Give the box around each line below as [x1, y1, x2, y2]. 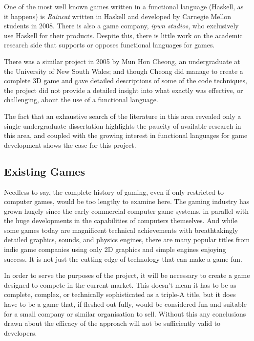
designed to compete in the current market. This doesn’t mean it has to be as [4, 279, 236, 290]
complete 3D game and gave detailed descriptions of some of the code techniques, [4, 75, 247, 86]
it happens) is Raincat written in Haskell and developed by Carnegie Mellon [4, 11, 232, 21]
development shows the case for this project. [4, 139, 136, 150]
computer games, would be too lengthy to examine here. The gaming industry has [4, 196, 250, 206]
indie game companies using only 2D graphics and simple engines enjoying [4, 244, 226, 254]
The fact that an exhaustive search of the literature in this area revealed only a [4, 111, 241, 121]
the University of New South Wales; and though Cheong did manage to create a [4, 66, 243, 76]
